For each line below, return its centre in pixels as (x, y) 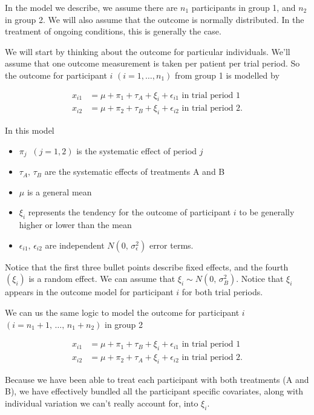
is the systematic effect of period (137, 150)
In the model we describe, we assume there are (91, 7)
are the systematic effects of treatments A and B (135, 172)
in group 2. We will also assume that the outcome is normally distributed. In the (155, 19)
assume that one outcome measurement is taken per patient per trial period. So (152, 63)
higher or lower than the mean (75, 225)
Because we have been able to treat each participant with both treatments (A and (157, 379)
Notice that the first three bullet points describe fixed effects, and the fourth (147, 266)
